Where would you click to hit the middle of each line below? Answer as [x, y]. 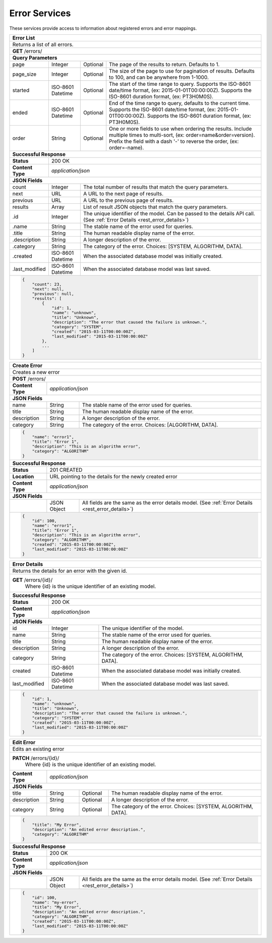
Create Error [27, 365]
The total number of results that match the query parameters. [156, 187]
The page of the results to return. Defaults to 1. [164, 64]
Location [23, 476]
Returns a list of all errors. [43, 44]
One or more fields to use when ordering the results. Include [180, 129]
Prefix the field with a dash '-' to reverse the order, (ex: [174, 141]
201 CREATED [66, 470]
